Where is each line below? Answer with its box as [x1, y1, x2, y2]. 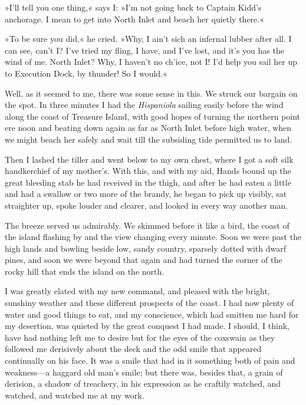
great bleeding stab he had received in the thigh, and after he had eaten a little [5, 176, 291, 188]
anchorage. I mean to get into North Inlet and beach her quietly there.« [5, 12, 264, 25]
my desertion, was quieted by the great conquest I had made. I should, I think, [5, 320, 289, 332]
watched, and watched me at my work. [5, 388, 144, 401]
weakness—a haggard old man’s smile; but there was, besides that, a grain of [5, 366, 283, 378]
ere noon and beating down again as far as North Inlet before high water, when [5, 121, 292, 134]
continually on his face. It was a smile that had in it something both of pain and [5, 354, 295, 367]
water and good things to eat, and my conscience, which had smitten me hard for [5, 308, 299, 320]
